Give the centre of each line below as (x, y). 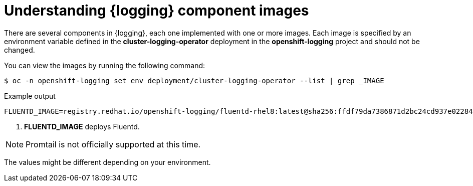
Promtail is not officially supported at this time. (113, 144)
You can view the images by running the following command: (105, 65)
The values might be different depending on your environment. (107, 162)
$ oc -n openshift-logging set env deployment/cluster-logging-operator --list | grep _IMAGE (194, 80)
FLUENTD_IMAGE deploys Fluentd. (82, 126)
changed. (20, 50)
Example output (30, 96)
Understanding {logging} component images (157, 11)
